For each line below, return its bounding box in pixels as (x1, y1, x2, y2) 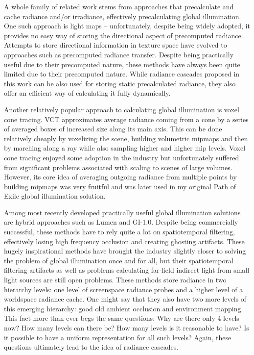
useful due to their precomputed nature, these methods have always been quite (4, 59, 240, 69)
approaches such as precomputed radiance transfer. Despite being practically (4, 49, 234, 59)
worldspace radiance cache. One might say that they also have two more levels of (4, 294, 247, 304)
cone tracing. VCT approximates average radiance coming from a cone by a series (4, 114, 249, 124)
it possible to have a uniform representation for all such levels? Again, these (4, 332, 231, 342)
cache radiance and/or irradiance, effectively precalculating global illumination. (4, 11, 241, 21)
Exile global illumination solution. (4, 191, 106, 201)
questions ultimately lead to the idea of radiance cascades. (4, 342, 179, 352)
